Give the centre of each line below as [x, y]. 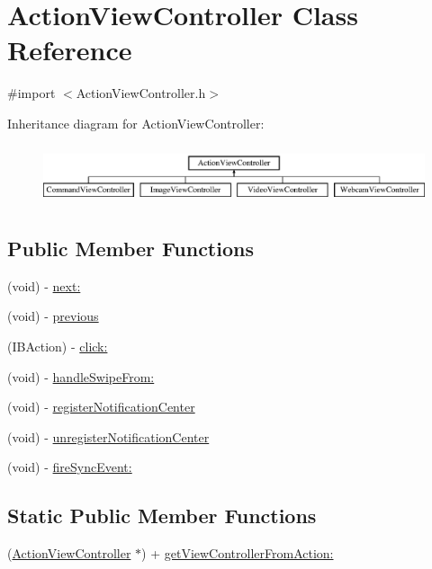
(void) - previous [53, 316]
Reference [70, 50]
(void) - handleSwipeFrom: [81, 376]
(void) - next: [44, 285]
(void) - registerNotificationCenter [101, 407]
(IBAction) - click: [58, 347]
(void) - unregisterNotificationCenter [108, 436]
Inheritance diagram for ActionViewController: [136, 123]
